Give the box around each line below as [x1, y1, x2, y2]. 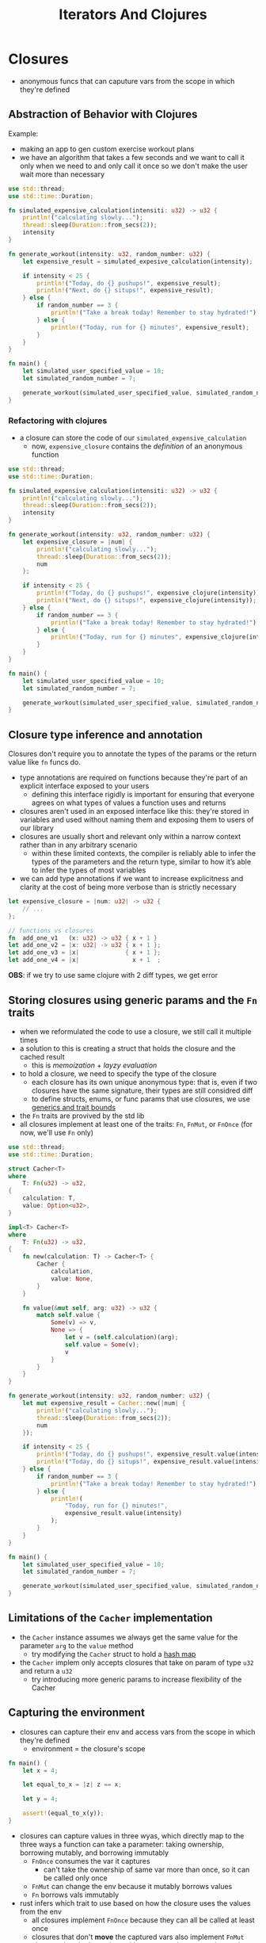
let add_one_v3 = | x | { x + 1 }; [8, 949, 161, 956]
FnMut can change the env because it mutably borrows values [31, 1881, 233, 1891]
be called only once [43, 1872, 108, 1883]
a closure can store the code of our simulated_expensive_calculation [19, 433, 247, 442]
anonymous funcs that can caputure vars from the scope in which [19, 76, 235, 86]
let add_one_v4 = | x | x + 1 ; [8, 956, 161, 964]
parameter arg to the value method [19, 1640, 134, 1650]
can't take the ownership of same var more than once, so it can [43, 1865, 250, 1874]
